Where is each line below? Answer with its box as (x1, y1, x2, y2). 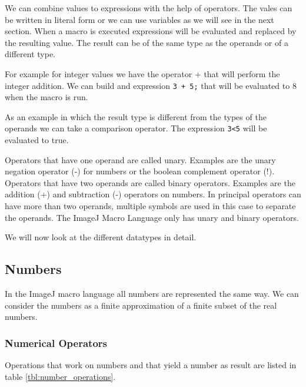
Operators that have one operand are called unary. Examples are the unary (5, 153, 276, 166)
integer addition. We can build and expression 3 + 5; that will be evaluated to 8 (5, 79, 297, 91)
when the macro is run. (5, 91, 88, 103)
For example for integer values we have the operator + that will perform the (5, 67, 280, 80)
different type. (5, 48, 55, 60)
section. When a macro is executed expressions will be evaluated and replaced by (5, 25, 297, 37)
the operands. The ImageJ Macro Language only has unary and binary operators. (5, 211, 299, 223)
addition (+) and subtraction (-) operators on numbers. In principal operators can (5, 188, 301, 200)
